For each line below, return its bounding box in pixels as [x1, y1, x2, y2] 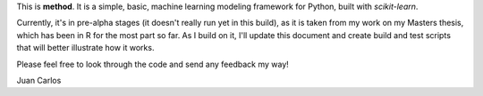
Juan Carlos [16, 75, 62, 85]
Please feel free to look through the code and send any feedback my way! [16, 59, 290, 69]
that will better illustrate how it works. [16, 43, 155, 53]
